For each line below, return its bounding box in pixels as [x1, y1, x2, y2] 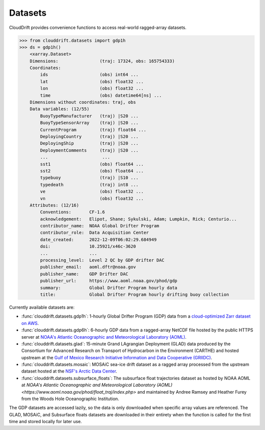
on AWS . [21, 320, 39, 326]
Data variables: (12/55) [29, 106, 90, 112]
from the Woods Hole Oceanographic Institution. [21, 396, 120, 402]
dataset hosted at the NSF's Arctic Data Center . [21, 368, 117, 374]
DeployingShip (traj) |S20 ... [40, 140, 139, 146]
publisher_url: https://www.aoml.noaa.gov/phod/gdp [40, 278, 178, 284]
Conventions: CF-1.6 [40, 209, 105, 215]
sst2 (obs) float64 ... [40, 168, 144, 174]
